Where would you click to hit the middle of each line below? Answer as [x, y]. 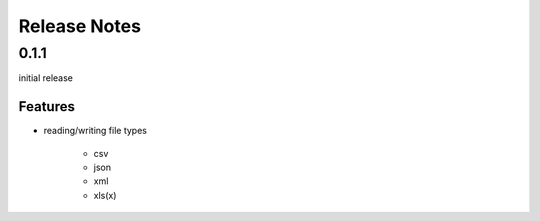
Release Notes [80, 26]
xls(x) [105, 195]
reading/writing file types [95, 131]
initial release [46, 78]
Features [46, 106]
